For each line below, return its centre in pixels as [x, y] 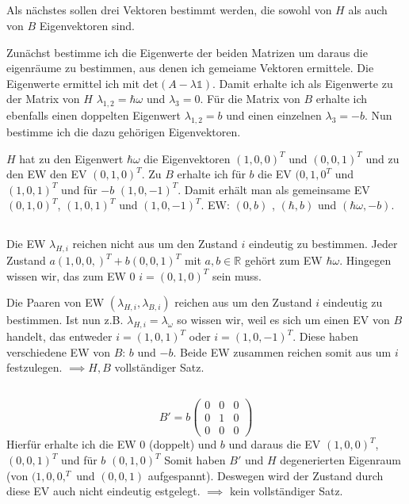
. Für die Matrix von [250, 99]
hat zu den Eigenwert [71, 158]
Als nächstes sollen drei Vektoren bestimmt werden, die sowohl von [169, 10]
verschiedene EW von [58, 351]
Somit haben [195, 460]
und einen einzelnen [274, 115]
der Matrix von [43, 99]
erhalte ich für [211, 174]
